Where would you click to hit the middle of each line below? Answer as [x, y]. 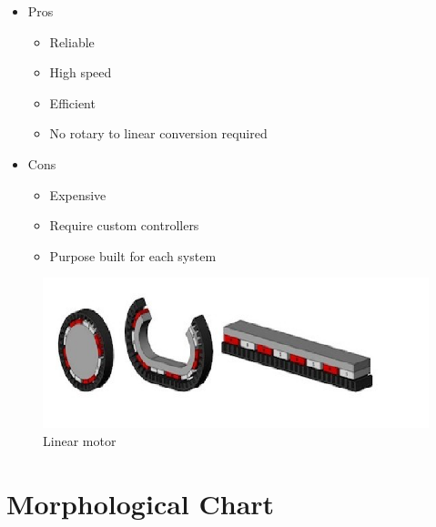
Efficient [72, 102]
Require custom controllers [124, 225]
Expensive [78, 194]
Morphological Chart [141, 503]
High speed [81, 72]
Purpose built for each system [133, 255]
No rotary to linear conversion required [158, 133]
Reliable [72, 41]
